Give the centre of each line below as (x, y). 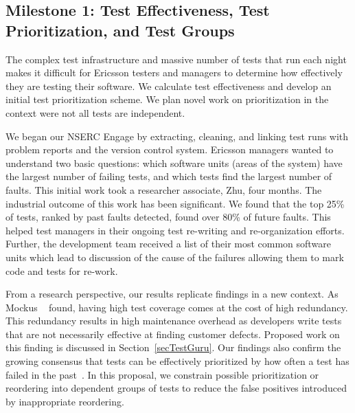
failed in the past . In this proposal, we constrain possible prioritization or (162, 374)
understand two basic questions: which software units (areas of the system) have (174, 163)
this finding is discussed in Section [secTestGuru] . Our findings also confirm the (173, 347)
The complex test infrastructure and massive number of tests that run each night (176, 59)
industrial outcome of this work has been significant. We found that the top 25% (175, 203)
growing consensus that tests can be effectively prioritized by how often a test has (177, 361)
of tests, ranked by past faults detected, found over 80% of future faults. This (168, 217)
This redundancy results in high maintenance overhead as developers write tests (174, 321)
